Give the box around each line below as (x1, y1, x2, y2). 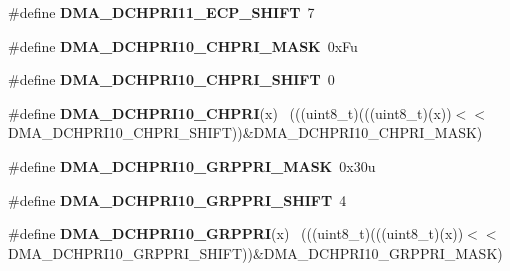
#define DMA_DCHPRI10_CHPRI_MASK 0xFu (8, 35, 358, 56)
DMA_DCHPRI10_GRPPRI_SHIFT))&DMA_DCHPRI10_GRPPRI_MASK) (8, 242, 503, 263)
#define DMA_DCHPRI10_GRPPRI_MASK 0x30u (8, 155, 376, 176)
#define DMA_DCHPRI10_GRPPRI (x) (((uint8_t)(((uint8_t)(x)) (8, 223, 464, 244)
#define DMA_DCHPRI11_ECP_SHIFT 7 (8, 2, 315, 22)
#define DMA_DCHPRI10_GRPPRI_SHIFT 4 (8, 189, 347, 210)
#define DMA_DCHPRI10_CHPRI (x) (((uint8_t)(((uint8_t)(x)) (8, 102, 452, 123)
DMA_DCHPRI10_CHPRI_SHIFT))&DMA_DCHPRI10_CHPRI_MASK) (8, 122, 483, 143)
